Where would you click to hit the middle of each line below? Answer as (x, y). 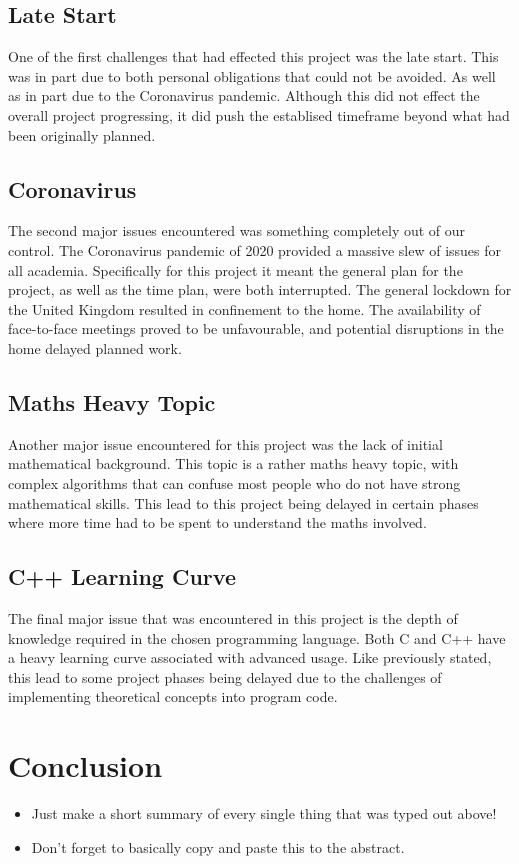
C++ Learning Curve (122, 576)
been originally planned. (82, 134)
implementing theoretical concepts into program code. (173, 696)
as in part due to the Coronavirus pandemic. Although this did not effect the (244, 95)
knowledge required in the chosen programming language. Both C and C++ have (257, 637)
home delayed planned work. (95, 347)
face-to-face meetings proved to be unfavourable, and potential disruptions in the (256, 328)
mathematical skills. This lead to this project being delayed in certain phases (243, 502)
